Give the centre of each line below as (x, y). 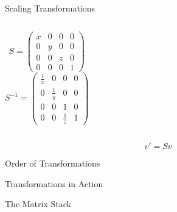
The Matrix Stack (38, 204)
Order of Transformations (53, 163)
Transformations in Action (54, 183)
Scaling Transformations (50, 8)
